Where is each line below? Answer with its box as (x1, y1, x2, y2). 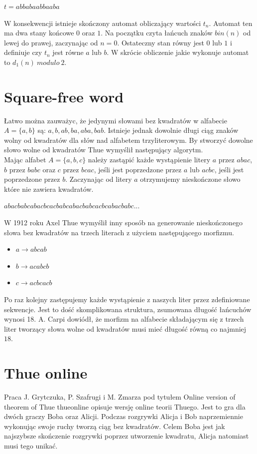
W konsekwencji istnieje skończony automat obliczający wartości (4, 17, 201, 28)
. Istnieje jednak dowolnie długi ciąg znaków (104, 125, 239, 135)
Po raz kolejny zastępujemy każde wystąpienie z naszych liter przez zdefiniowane (4, 294, 250, 304)
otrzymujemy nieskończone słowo (140, 174, 241, 184)
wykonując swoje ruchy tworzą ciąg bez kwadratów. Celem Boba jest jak (4, 421, 225, 431)
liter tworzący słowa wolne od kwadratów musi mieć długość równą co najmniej (4, 323, 247, 334)
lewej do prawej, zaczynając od (4, 37, 98, 47)
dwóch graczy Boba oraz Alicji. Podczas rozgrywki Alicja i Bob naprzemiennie (4, 411, 243, 422)
